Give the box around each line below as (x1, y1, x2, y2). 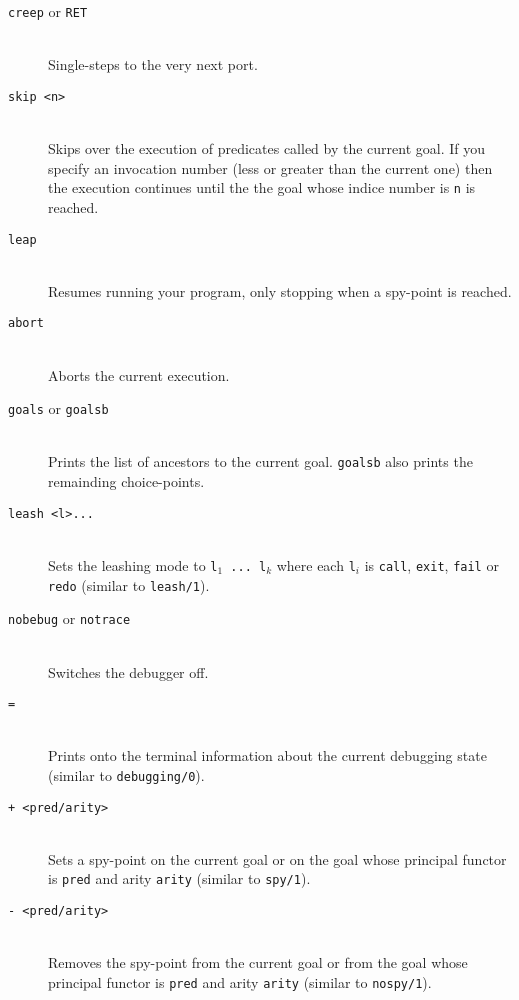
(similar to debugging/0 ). (48, 764, 205, 785)
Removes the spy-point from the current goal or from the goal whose (48, 952, 468, 973)
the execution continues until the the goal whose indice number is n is (48, 177, 476, 198)
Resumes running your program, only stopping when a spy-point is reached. (48, 280, 512, 301)
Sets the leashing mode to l (48, 554, 218, 575)
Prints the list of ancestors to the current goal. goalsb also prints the (48, 451, 473, 472)
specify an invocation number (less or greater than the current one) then (48, 157, 493, 178)
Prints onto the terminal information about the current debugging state (48, 745, 487, 766)
